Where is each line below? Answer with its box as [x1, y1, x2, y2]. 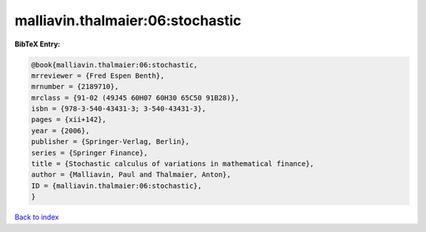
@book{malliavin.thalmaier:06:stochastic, [31, 60, 198, 69]
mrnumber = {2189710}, [31, 83, 119, 91]
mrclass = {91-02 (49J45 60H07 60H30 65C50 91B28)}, [31, 93, 240, 102]
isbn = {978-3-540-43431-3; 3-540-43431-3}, [31, 105, 207, 113]
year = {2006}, [31, 126, 90, 135]
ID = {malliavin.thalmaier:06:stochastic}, [31, 181, 203, 190]
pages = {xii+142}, [31, 115, 106, 124]
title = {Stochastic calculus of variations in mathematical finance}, [31, 160, 315, 168]
